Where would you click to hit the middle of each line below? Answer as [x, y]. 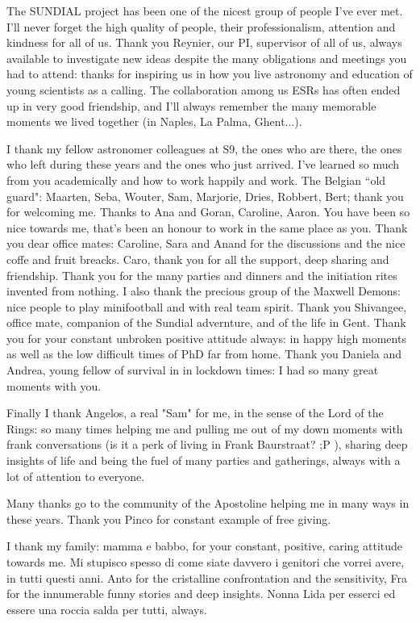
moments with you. [54, 385]
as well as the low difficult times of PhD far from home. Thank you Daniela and [204, 354]
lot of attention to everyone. [76, 476]
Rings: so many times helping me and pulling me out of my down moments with [205, 428]
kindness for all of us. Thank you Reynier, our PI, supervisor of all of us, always [204, 42]
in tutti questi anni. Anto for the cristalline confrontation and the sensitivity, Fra [207, 577]
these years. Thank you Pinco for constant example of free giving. [169, 518]
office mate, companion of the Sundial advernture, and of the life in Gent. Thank [206, 322]
